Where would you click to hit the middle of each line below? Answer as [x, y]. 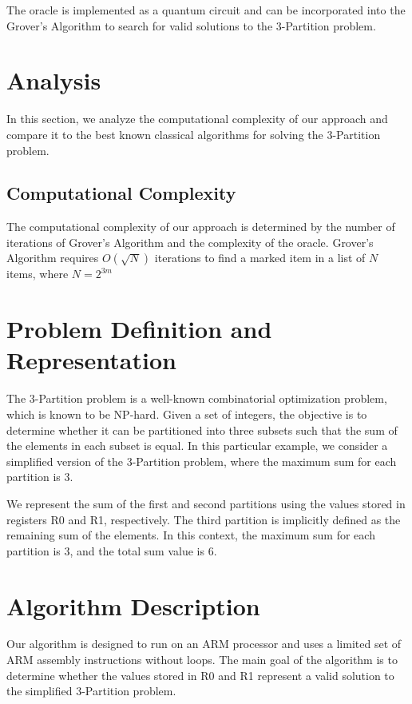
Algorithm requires [53, 258]
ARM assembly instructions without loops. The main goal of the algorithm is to [202, 660]
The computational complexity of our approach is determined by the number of [201, 227]
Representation [91, 360]
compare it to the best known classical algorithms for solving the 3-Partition [194, 134]
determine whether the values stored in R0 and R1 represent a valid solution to [200, 675]
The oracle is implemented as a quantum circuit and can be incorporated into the [206, 10]
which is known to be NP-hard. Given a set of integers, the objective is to [187, 414]
